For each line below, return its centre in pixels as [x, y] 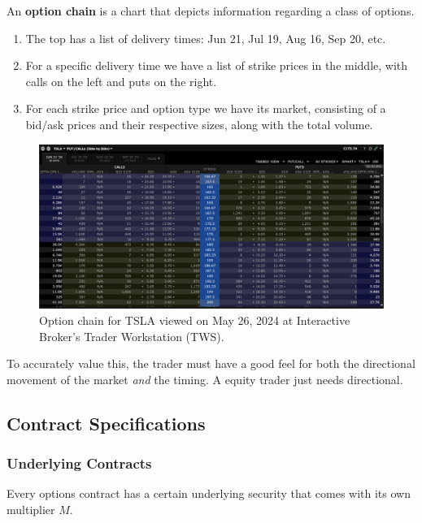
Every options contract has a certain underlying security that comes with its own [209, 493]
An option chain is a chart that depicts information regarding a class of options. [211, 11]
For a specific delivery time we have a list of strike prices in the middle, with [217, 65]
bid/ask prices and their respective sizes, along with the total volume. [199, 124]
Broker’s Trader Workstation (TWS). [132, 336]
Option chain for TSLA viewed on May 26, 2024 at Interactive [195, 320]
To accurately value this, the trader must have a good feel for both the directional [211, 363]
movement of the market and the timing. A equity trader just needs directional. [205, 379]
